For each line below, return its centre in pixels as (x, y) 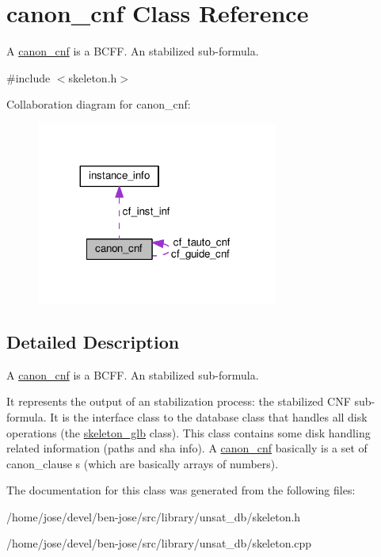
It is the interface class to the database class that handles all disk (209, 416)
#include (29, 77)
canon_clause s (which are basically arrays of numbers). (143, 463)
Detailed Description (93, 341)
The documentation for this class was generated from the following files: (181, 490)
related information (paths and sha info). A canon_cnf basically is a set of (187, 448)
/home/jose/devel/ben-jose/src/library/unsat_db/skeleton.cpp (159, 543)
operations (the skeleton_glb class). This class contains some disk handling (189, 432)
